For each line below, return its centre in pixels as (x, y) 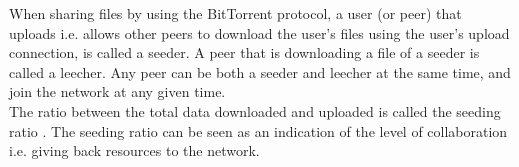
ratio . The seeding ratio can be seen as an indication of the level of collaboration (258, 130)
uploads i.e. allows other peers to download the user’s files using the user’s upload (259, 32)
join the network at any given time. (117, 91)
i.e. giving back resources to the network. (134, 150)
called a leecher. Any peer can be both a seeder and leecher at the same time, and (260, 71)
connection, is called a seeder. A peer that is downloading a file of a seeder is (244, 52)
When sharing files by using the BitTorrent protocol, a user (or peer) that (235, 13)
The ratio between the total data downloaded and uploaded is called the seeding (255, 110)
